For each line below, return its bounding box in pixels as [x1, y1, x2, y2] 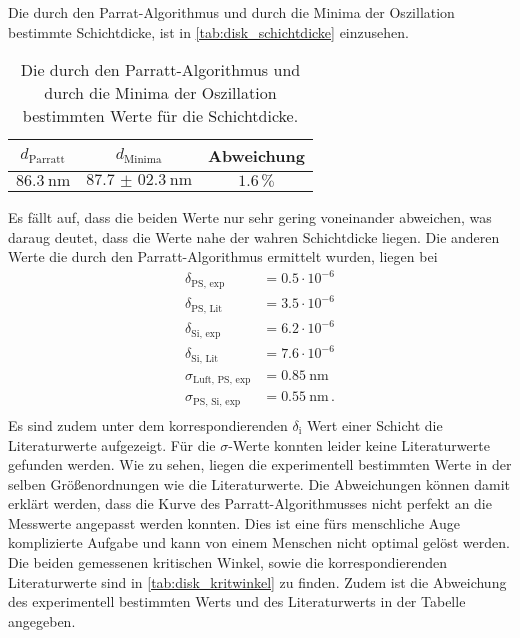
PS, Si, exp [193, 396, 241, 407]
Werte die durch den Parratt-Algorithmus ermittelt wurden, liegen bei [8, 246, 438, 267]
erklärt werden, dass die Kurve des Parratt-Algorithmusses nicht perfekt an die [8, 493, 492, 514]
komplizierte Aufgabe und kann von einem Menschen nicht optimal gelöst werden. [8, 532, 510, 553]
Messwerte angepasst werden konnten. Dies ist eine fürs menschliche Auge [8, 512, 460, 533]
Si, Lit [191, 353, 219, 364]
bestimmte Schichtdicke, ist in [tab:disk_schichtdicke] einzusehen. [8, 21, 409, 42]
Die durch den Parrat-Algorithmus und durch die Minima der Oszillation [8, 2, 455, 22]
